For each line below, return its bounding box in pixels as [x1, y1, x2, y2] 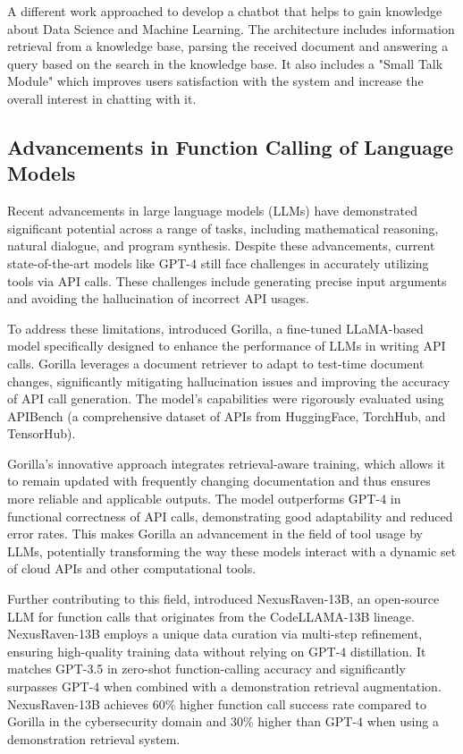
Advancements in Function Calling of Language [7, 132, 454, 160]
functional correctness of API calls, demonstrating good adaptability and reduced [7, 506, 453, 525]
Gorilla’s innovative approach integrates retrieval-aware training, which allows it [7, 453, 446, 472]
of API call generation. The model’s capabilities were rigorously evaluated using [7, 389, 444, 408]
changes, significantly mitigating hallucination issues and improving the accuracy [7, 371, 450, 390]
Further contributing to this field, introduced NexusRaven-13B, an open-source [7, 589, 440, 608]
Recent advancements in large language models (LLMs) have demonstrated [7, 201, 418, 220]
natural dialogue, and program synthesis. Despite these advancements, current [7, 236, 435, 255]
